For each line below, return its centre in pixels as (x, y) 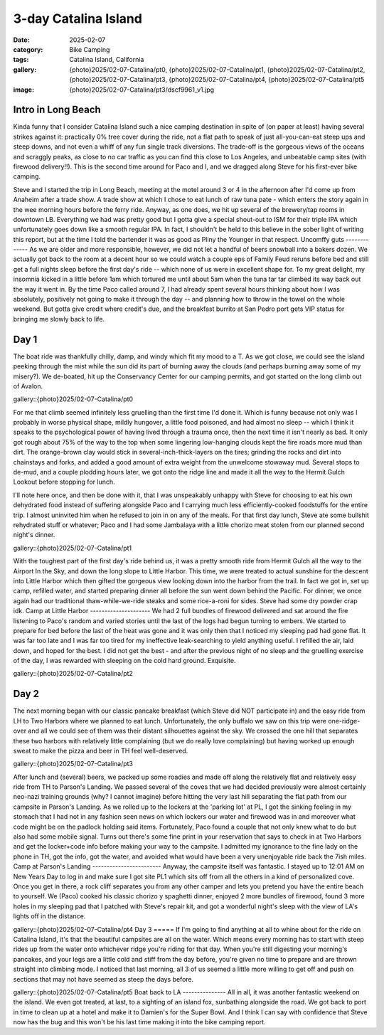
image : (24, 90)
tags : (21, 60)
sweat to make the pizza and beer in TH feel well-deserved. (101, 750)
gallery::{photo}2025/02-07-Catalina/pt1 (73, 548)
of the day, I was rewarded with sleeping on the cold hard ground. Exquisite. (124, 661)
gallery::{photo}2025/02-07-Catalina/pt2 (73, 674)
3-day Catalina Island (78, 18)
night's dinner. (34, 535)
